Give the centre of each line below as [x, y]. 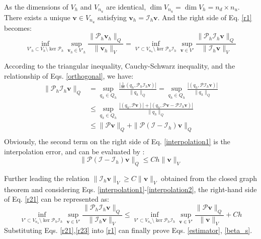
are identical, [126, 7]
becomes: [18, 27]
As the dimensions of [36, 7]
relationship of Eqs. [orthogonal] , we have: [69, 75]
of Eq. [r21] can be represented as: [57, 199]
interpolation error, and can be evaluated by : [74, 151]
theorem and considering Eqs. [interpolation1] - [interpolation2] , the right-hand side [130, 189]
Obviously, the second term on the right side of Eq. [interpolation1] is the [117, 141]
